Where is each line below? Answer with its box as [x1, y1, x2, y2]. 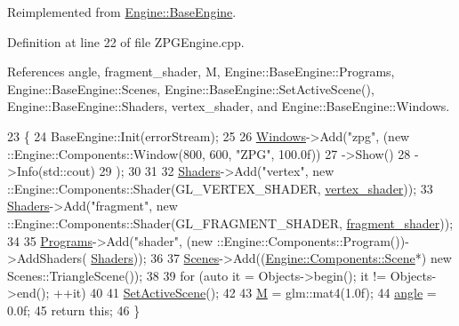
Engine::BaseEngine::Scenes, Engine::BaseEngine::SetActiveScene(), [7, 79, 374, 98]
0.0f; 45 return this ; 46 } [7, 300, 141, 319]
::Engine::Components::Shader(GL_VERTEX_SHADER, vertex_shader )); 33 [7, 179, 433, 197]
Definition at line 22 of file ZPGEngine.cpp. [7, 32, 245, 51]
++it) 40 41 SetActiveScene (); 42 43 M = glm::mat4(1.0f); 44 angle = [53, 283, 437, 302]
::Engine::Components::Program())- [216, 231, 409, 250]
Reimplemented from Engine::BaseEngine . [7, 3, 237, 20]
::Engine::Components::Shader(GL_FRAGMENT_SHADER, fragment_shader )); [7, 213, 454, 232]
